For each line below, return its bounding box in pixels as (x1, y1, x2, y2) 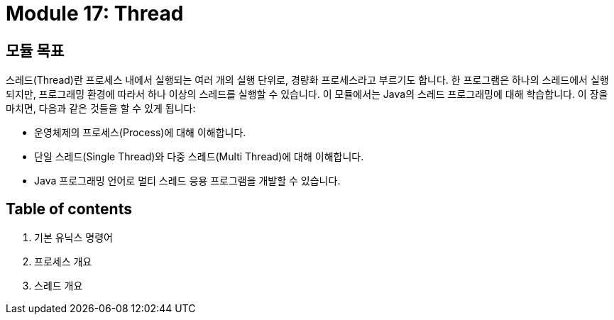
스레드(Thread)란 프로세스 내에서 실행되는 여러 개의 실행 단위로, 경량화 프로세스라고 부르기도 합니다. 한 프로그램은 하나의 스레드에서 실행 (6, 74, 609, 87)
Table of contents (6, 199, 132, 218)
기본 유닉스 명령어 (34, 231, 113, 244)
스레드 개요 (34, 280, 83, 292)
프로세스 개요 (34, 255, 92, 268)
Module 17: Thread (6, 1, 184, 26)
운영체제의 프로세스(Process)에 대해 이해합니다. (34, 126, 246, 139)
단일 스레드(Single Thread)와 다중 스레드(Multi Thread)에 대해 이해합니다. (34, 150, 364, 163)
